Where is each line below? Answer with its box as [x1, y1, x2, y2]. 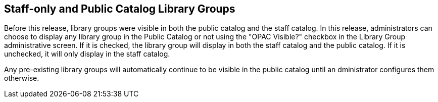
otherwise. [4, 74, 39, 83]
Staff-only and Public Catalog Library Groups [4, 3, 235, 15]
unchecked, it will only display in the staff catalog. [4, 49, 170, 59]
